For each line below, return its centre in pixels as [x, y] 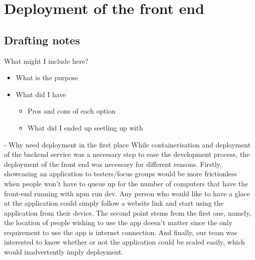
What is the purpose [47, 77]
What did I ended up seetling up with [85, 127]
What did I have [41, 94]
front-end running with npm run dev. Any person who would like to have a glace [127, 193]
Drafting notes [42, 40]
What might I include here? [46, 61]
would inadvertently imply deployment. [64, 252]
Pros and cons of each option [72, 111]
